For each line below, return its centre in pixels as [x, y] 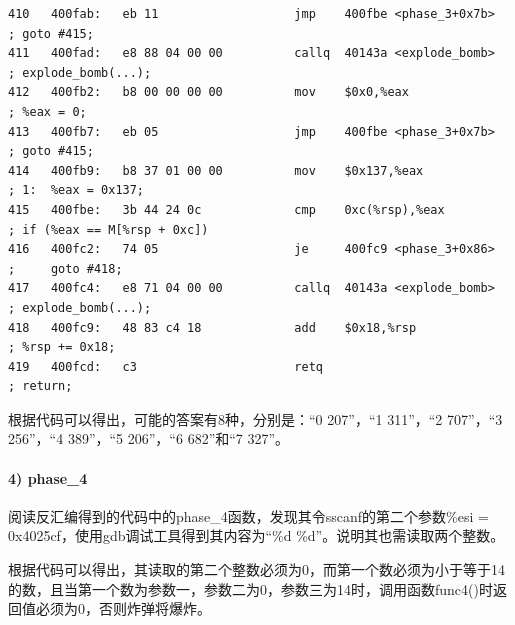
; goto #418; [65, 268]
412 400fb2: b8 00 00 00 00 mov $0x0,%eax [208, 92]
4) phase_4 [48, 477]
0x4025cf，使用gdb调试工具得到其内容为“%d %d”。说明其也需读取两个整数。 [256, 535]
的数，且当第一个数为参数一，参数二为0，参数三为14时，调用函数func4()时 [250, 588]
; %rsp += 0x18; [62, 347]
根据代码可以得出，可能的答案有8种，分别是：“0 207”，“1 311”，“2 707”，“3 [255, 418]
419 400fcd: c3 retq [165, 366]
